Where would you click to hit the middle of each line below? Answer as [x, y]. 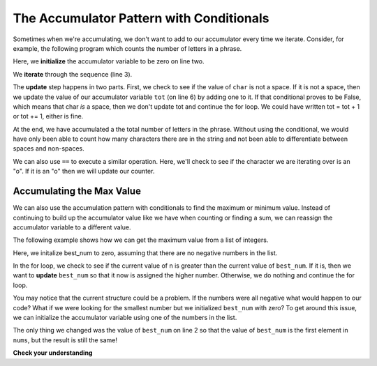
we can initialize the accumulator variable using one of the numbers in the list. [125, 318]
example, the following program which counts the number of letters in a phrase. [127, 48]
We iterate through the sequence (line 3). [73, 74]
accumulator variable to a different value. [72, 227]
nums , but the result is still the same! [65, 340]
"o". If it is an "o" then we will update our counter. [84, 171]
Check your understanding [53, 353]
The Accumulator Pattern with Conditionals [141, 18]
